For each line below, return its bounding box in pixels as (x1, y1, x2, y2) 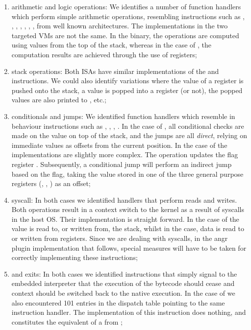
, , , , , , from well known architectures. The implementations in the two (11, 21, 228, 31)
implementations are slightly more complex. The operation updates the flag (11, 149, 238, 160)
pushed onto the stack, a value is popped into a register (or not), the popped (11, 85, 243, 95)
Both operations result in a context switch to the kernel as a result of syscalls (11, 204, 245, 214)
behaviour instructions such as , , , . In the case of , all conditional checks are (11, 120, 244, 131)
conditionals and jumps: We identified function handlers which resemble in (11, 111, 235, 121)
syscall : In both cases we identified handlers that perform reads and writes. (11, 194, 237, 205)
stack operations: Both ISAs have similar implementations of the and (11, 66, 219, 76)
